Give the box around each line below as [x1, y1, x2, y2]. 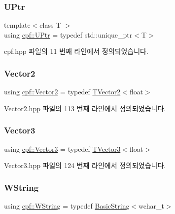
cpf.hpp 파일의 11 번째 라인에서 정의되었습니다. [4, 46, 148, 56]
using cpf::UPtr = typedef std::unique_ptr [4, 29, 133, 40]
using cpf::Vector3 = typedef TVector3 [4, 143, 121, 154]
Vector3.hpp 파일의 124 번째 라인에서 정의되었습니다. [4, 160, 166, 171]
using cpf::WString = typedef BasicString [4, 201, 130, 211]
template [4, 20, 31, 30]
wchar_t [139, 201, 164, 211]
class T [39, 20, 61, 30]
